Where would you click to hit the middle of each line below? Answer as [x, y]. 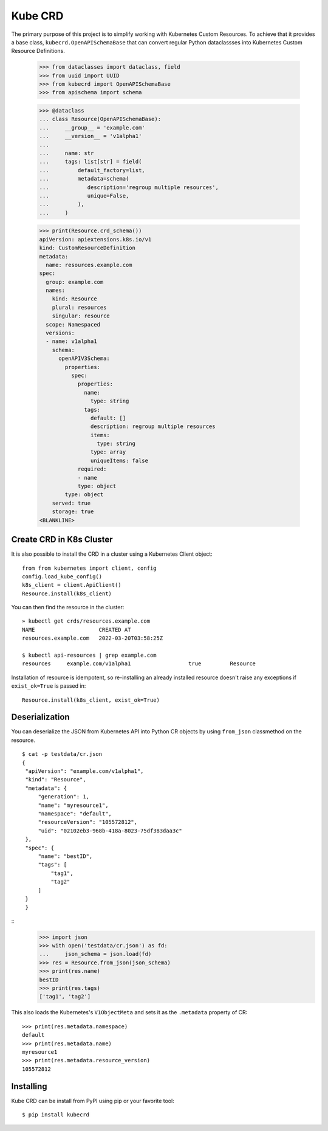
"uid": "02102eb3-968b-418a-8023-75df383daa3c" [110, 831]
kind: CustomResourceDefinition [87, 248]
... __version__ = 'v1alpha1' [91, 136]
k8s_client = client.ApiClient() [72, 585]
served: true [71, 503]
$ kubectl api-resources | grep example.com [90, 655]
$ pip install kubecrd [56, 1115]
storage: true [73, 512]
